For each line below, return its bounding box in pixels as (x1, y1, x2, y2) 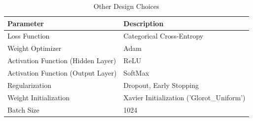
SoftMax (123, 67, 149, 78)
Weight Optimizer (7, 43, 62, 53)
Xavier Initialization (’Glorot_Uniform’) (123, 92, 246, 102)
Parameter (7, 18, 44, 28)
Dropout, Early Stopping (123, 80, 199, 90)
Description (123, 18, 164, 28)
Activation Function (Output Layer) (7, 67, 117, 78)
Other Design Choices (93, 1, 159, 11)
